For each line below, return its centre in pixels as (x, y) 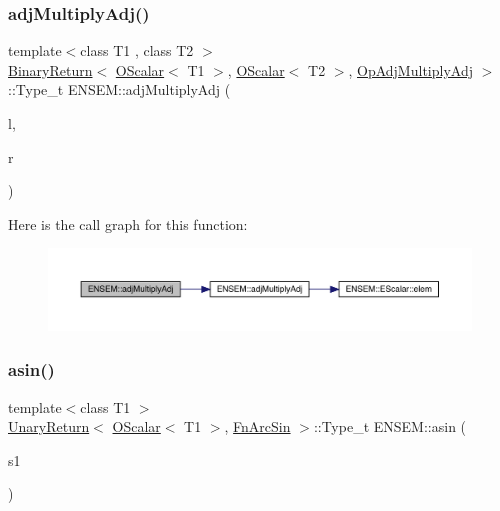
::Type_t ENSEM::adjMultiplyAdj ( (119, 89)
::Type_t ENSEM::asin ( (390, 426)
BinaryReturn (50, 69)
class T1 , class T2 (137, 50)
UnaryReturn (49, 426)
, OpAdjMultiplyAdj (410, 69)
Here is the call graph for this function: (128, 223)
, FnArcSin (257, 426)
